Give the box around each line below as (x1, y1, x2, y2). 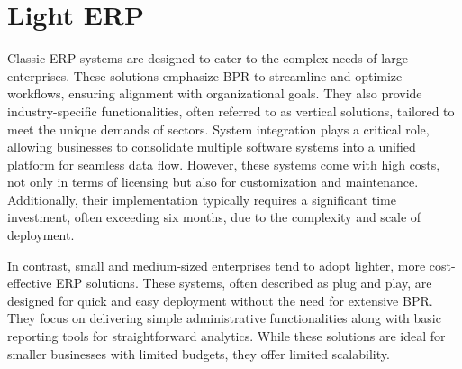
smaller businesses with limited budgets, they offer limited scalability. (7, 344, 390, 363)
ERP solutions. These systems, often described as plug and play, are (56, 273, 432, 292)
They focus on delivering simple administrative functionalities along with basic (7, 309, 441, 327)
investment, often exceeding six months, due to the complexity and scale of (7, 208, 421, 226)
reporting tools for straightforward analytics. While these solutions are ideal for (7, 327, 446, 346)
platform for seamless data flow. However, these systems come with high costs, (7, 154, 440, 173)
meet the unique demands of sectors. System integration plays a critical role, (7, 119, 430, 138)
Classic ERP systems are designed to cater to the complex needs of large (7, 49, 408, 68)
